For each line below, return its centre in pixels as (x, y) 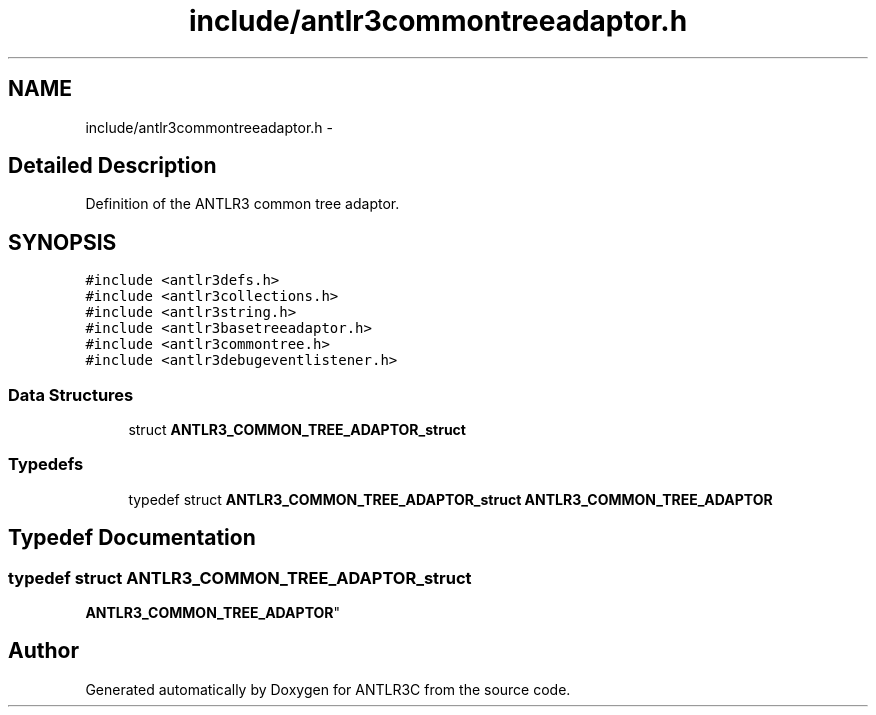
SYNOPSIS (62, 242)
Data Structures (71, 394)
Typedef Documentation (132, 538)
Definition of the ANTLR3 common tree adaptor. (242, 204)
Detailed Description (112, 166)
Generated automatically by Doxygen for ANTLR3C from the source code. (328, 689)
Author (43, 651)
